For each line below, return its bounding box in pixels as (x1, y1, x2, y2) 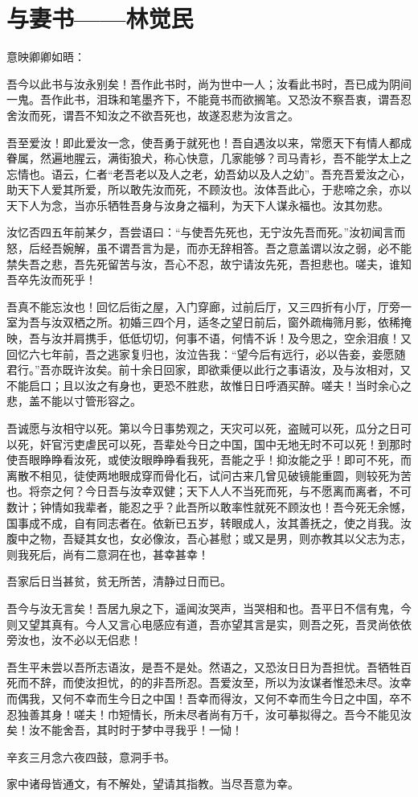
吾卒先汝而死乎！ (6, 271, 96, 288)
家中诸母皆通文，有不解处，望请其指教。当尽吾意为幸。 (6, 775, 299, 792)
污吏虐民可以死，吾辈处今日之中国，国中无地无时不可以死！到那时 (62, 435, 412, 452)
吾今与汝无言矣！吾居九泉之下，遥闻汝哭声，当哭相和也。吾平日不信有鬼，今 (6, 599, 412, 616)
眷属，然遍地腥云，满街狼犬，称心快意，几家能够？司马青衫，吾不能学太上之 (6, 150, 412, 166)
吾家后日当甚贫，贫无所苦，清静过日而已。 (6, 573, 232, 590)
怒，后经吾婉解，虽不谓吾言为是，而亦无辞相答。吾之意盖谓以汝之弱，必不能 (6, 240, 412, 257)
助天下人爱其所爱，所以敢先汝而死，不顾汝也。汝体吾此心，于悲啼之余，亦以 (6, 181, 412, 198)
